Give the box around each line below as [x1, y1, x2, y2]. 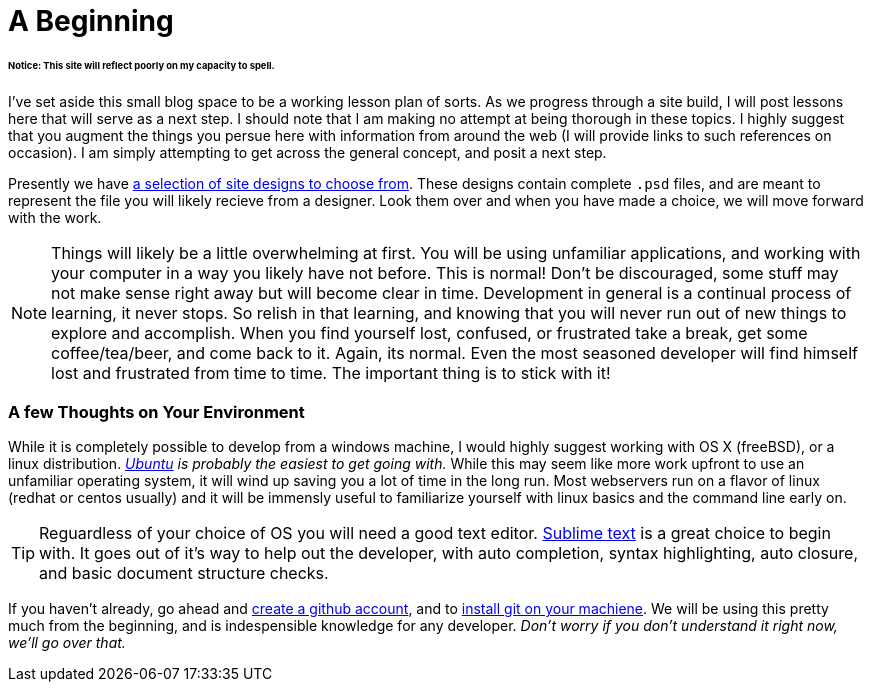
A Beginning [8, 4, 174, 38]
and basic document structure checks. [39, 563, 329, 584]
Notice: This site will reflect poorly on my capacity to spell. [8, 59, 275, 71]
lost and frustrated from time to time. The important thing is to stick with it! [51, 362, 611, 383]
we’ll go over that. [8, 634, 126, 652]
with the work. [8, 208, 102, 226]
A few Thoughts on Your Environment [8, 402, 305, 423]
